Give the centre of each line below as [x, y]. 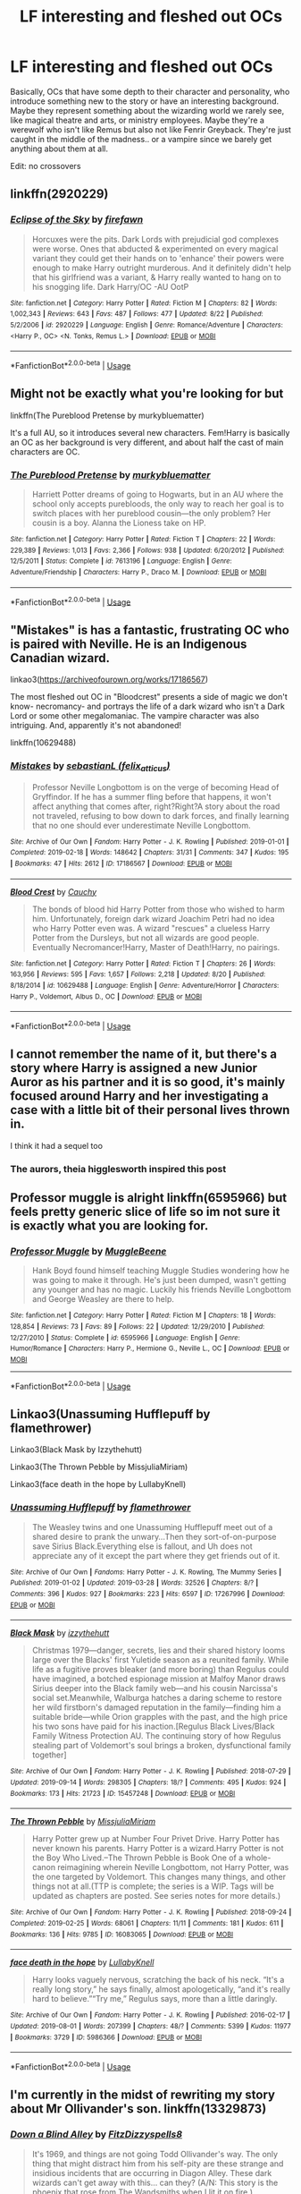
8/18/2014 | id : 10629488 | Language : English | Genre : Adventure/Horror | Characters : [145, 985]
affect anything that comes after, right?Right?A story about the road [156, 806]
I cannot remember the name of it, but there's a [144, 1054]
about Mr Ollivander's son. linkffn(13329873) [138, 2109]
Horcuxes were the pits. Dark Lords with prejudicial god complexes [155, 239]
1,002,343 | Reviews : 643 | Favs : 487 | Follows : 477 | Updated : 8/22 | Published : [137, 314]
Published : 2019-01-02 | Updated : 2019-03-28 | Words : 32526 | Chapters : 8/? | [134, 1583]
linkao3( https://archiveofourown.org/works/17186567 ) [109, 680]
